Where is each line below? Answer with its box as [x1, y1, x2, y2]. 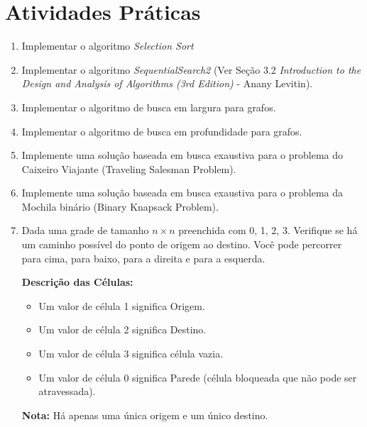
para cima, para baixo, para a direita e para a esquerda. [21, 250, 265, 265]
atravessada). [38, 384, 96, 399]
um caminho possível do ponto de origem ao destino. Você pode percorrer [21, 237, 342, 252]
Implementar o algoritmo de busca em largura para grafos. [21, 99, 276, 114]
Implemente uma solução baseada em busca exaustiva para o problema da [21, 185, 344, 200]
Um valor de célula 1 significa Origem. [38, 298, 205, 313]
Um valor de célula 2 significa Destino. [38, 322, 207, 337]
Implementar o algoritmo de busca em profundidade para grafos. [21, 123, 302, 138]
